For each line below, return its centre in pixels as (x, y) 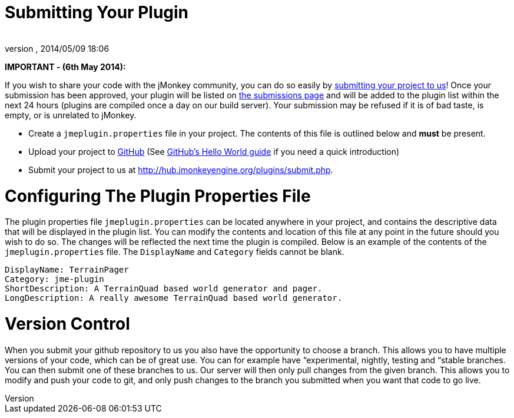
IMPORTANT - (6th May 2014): (65, 67)
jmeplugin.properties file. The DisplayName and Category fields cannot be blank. (175, 252)
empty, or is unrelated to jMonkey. (71, 115)
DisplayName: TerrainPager (67, 270)
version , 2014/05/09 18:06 (57, 48)
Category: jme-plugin (54, 279)
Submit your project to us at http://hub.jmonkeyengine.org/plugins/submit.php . (181, 170)
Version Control (67, 324)
